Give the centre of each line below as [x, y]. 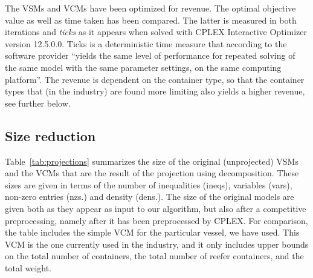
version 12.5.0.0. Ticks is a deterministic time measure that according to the [146, 43]
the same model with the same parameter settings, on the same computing [143, 67]
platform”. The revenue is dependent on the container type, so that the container [155, 79]
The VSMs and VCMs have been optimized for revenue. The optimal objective [150, 8]
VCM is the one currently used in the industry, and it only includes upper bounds [157, 244]
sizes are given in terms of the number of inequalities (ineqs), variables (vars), [149, 184]
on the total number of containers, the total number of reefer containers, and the [154, 256]
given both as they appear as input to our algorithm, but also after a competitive [156, 208]
